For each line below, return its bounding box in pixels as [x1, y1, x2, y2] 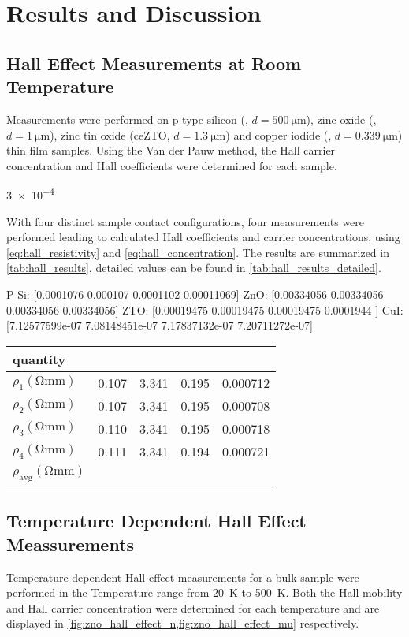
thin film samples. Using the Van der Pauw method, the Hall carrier [6, 142, 336, 158]
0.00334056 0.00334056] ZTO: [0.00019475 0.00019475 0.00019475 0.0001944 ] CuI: [6, 301, 403, 318]
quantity [13, 349, 66, 368]
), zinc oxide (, [306, 110, 377, 127]
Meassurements [6, 531, 135, 556]
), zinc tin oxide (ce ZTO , [50, 126, 170, 143]
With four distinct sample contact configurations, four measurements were [6, 213, 365, 229]
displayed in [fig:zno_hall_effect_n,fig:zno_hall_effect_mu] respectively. [6, 615, 359, 631]
